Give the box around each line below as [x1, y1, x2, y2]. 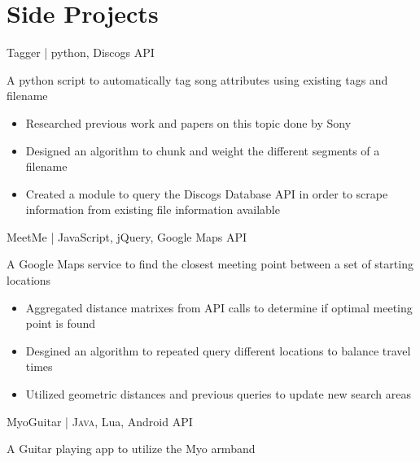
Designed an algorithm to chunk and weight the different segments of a [25, 142, 380, 159]
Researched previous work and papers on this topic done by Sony [25, 114, 352, 131]
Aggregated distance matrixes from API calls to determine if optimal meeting [25, 299, 413, 316]
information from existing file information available [25, 201, 280, 218]
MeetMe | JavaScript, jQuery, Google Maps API [7, 228, 247, 245]
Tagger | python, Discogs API [7, 44, 155, 61]
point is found [25, 315, 96, 332]
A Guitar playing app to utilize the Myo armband [7, 440, 256, 457]
